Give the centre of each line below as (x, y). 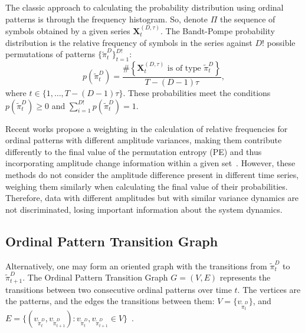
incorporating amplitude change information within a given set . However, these (150, 163)
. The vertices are (269, 289)
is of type (184, 68)
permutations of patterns (50, 54)
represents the (245, 277)
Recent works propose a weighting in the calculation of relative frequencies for (147, 128)
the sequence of (248, 19)
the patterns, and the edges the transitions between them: (110, 301)
